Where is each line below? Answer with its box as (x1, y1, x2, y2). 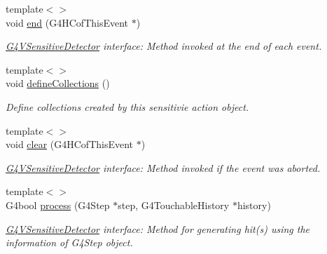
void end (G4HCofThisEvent (6, 15, 129, 29)
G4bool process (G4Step (6, 197, 110, 212)
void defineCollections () (6, 76, 110, 91)
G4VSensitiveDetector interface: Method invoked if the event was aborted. (6, 160, 321, 175)
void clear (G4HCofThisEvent (6, 137, 134, 152)
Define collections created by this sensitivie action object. (6, 99, 249, 114)
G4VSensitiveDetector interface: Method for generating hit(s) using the (6, 221, 310, 236)
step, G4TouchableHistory (118, 197, 230, 212)
